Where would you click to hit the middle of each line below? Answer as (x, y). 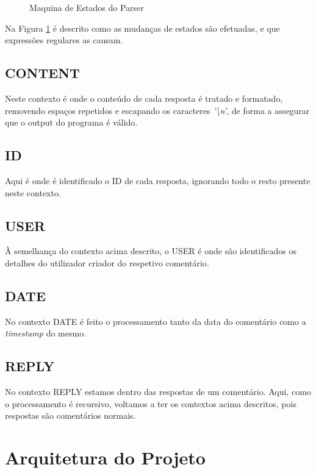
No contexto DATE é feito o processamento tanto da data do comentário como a (156, 321)
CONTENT (42, 73)
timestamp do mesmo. (46, 333)
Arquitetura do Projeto (105, 457)
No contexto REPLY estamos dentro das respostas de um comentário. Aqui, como (158, 392)
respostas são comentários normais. (70, 415)
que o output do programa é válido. (71, 122)
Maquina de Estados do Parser (87, 7)
